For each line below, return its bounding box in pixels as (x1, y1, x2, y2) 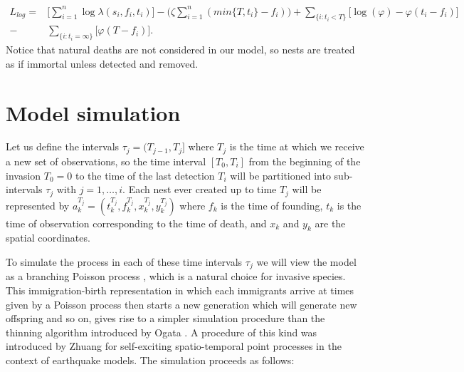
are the (315, 215, 346, 230)
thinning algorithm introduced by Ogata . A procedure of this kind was (6, 324, 317, 339)
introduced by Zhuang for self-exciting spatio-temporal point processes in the (6, 339, 342, 353)
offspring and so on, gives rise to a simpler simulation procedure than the (6, 311, 325, 326)
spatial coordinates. (6, 230, 90, 245)
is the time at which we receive (229, 139, 364, 154)
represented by (6, 197, 70, 212)
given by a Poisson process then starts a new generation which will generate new (6, 296, 357, 311)
